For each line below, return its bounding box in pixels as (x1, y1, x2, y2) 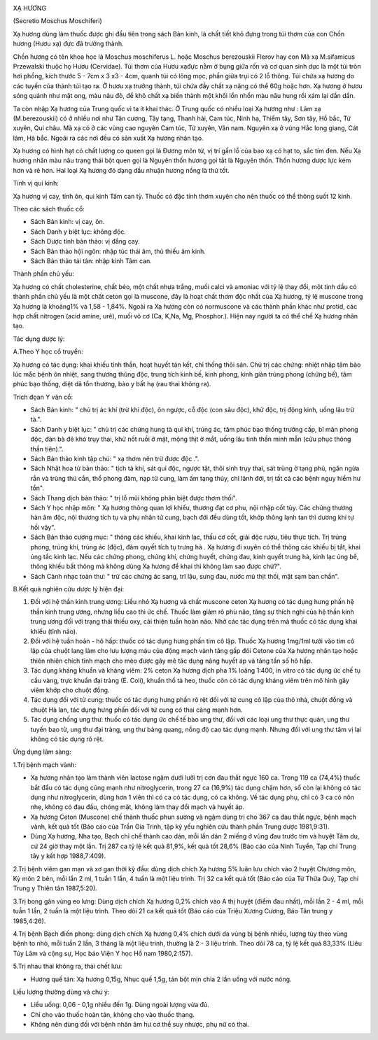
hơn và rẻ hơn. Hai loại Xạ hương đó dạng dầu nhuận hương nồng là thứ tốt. (13, 166, 230, 174)
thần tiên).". (30, 444, 64, 453)
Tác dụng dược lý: (13, 335, 65, 343)
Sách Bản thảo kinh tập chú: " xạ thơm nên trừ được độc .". (30, 455, 199, 463)
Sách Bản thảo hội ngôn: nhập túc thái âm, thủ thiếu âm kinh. (30, 247, 206, 255)
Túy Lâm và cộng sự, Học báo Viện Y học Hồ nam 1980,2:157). (13, 949, 193, 957)
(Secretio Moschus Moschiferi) (13, 17, 102, 25)
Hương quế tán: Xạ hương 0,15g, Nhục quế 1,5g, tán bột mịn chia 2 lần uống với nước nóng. (30, 975, 292, 983)
